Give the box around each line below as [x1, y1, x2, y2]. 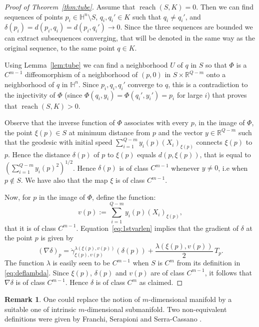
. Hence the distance [8, 149, 70, 160]
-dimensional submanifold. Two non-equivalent [84, 303, 227, 314]
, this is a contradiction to [168, 79, 248, 89]
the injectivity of [4, 89, 55, 100]
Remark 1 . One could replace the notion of [4, 293, 140, 304]
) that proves [207, 89, 247, 100]
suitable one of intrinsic [4, 303, 76, 314]
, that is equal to [199, 149, 251, 160]
